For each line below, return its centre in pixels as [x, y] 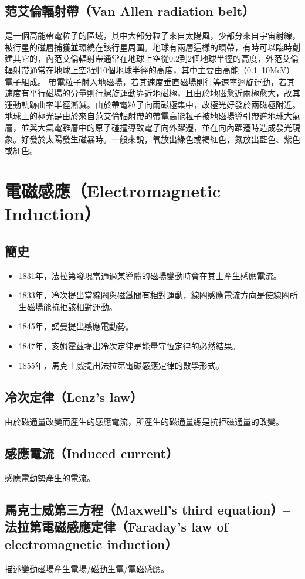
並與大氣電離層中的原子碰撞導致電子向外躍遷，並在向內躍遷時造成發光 [156, 127]
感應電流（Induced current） [91, 453]
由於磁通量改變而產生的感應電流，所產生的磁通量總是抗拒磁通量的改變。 [144, 422]
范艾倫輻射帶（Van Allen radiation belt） [130, 11]
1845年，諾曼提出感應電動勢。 [76, 326]
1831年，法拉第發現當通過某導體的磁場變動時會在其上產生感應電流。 [150, 275]
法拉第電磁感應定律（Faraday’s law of [116, 527]
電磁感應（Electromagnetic [113, 190]
